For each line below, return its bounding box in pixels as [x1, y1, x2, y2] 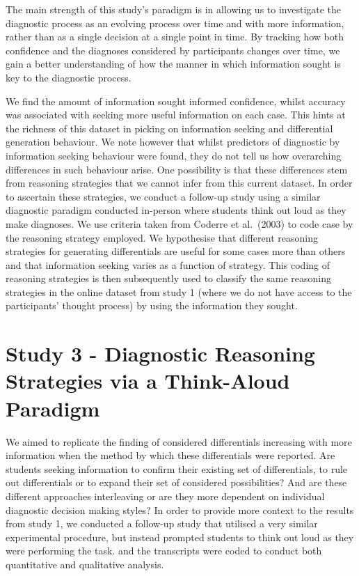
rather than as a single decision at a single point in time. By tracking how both [6, 29, 344, 44]
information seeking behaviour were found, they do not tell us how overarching [6, 148, 342, 162]
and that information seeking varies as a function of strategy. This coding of [6, 257, 330, 272]
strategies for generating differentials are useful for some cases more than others [6, 244, 346, 258]
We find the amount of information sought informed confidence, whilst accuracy [6, 93, 346, 108]
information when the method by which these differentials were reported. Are [6, 448, 335, 462]
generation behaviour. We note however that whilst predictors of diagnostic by [6, 134, 340, 149]
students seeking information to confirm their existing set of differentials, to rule [6, 461, 348, 476]
